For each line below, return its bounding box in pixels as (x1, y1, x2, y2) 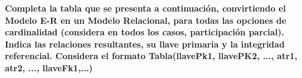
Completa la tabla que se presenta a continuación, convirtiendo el (5, 2, 286, 14)
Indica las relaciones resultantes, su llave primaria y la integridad (5, 37, 285, 50)
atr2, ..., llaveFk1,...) (5, 61, 93, 74)
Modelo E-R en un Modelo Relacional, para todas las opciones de (5, 13, 287, 26)
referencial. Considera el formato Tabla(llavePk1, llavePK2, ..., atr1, (5, 49, 298, 62)
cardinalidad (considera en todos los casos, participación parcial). (5, 26, 284, 38)
